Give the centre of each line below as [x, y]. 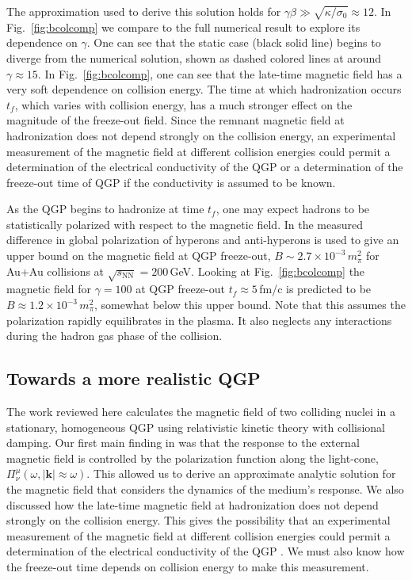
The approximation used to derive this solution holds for [144, 11]
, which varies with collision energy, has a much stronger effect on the [183, 104]
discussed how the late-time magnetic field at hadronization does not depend [193, 504]
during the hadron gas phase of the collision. [114, 336]
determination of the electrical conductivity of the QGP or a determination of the [205, 167]
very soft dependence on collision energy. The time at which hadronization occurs [204, 89]
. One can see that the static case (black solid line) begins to [234, 42]
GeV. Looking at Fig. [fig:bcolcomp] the [267, 271]
